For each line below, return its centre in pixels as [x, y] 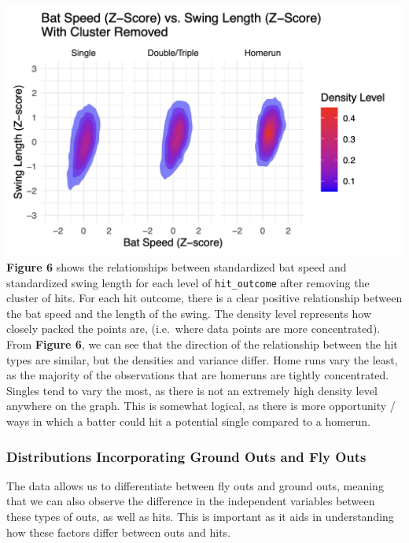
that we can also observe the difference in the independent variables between [191, 501]
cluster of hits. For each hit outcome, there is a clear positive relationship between [204, 298]
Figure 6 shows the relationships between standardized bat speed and [177, 267]
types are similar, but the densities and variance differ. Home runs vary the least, [202, 359]
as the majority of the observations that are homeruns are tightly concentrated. [198, 375]
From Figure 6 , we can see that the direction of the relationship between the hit [202, 344]
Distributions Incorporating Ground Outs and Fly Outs [186, 456]
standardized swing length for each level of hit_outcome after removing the [188, 282]
